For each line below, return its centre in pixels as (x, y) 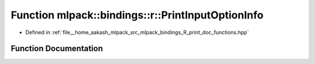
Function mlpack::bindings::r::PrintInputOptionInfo (137, 15)
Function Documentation (57, 49)
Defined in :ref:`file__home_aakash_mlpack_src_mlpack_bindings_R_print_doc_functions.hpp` (137, 32)
